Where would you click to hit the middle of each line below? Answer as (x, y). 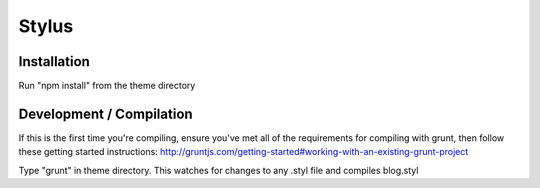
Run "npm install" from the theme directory (107, 86)
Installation (54, 61)
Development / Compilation (106, 113)
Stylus (46, 26)
